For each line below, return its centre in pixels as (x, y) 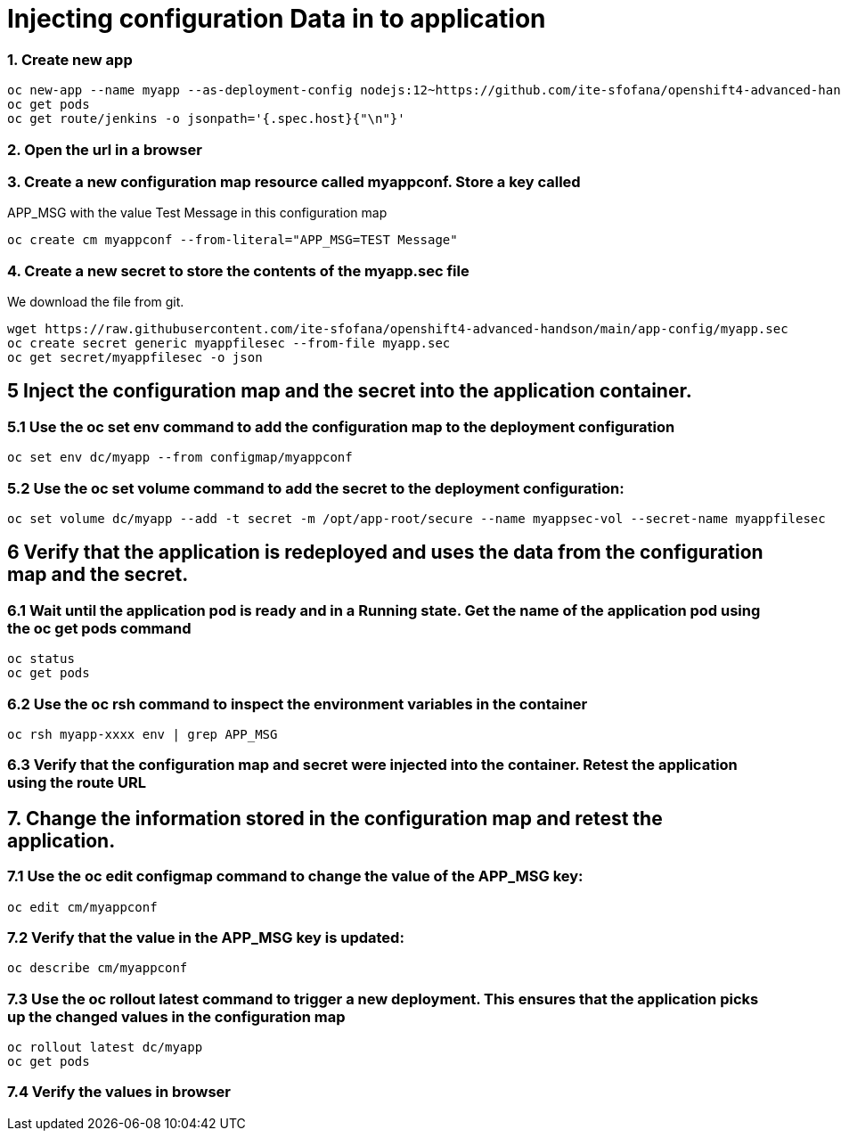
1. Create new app (70, 59)
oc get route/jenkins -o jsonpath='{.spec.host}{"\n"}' (206, 119)
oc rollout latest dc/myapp (105, 1048)
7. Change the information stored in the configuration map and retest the (335, 818)
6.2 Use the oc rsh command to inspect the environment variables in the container (298, 704)
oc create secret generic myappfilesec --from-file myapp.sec (229, 343)
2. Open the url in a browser (105, 149)
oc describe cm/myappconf (98, 968)
